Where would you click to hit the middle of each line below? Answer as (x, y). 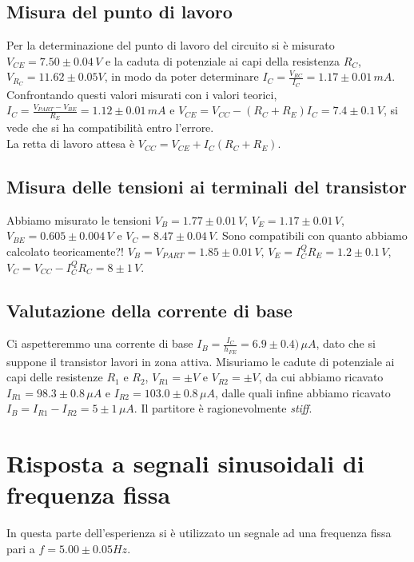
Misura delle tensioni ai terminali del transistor (207, 187)
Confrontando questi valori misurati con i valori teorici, (142, 94)
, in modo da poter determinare (181, 76)
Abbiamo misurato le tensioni (79, 219)
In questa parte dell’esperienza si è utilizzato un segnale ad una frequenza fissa (199, 533)
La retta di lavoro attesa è (71, 143)
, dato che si (346, 343)
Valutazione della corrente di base (149, 310)
